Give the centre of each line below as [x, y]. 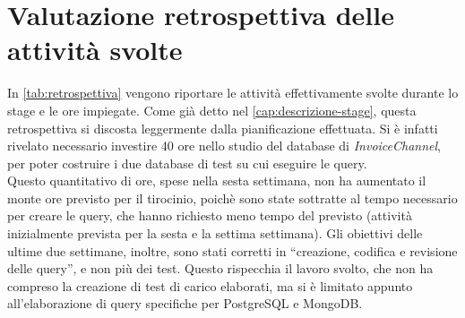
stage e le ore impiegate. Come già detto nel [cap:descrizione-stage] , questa [212, 110]
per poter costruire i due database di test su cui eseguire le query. [187, 163]
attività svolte [95, 50]
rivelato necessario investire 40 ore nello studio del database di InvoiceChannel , [224, 146]
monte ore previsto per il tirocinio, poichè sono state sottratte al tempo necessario [232, 198]
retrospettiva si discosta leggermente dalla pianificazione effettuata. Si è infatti [223, 128]
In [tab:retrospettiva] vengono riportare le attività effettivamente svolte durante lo [233, 93]
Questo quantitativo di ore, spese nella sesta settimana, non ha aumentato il [217, 180]
